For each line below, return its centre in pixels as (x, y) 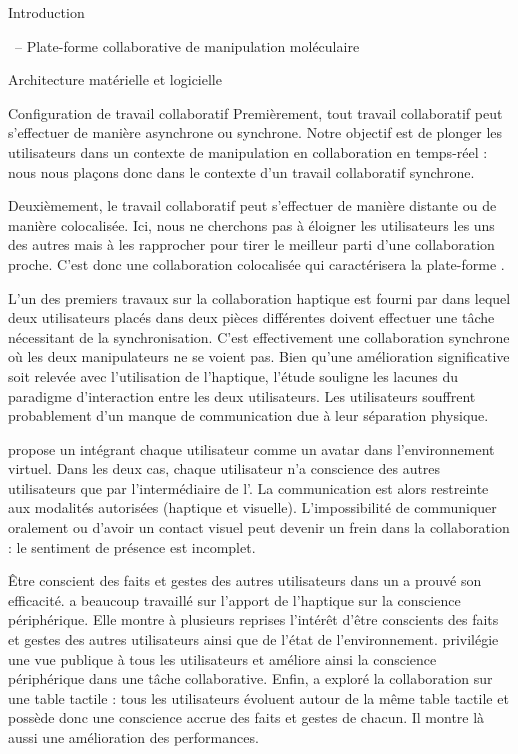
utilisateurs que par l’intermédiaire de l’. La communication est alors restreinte (248, 487)
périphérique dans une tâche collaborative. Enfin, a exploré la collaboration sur (250, 678)
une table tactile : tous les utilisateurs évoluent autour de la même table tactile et (258, 697)
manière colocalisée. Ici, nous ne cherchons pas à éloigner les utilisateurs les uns (251, 224)
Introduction (46, 12)
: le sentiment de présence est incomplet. (132, 546)
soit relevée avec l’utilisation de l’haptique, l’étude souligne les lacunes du (233, 375)
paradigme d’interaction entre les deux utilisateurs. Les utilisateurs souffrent (242, 395)
